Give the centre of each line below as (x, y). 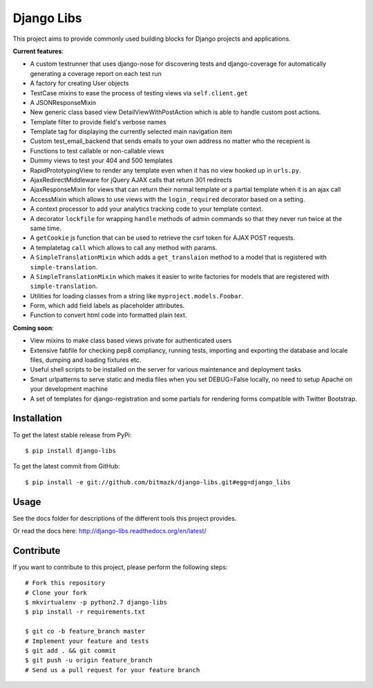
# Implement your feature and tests (87, 641)
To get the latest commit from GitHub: (66, 466)
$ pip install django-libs (71, 450)
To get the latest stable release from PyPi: (72, 434)
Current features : (38, 51)
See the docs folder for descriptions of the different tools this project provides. (125, 518)
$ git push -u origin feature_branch (89, 660)
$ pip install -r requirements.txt (85, 612)
